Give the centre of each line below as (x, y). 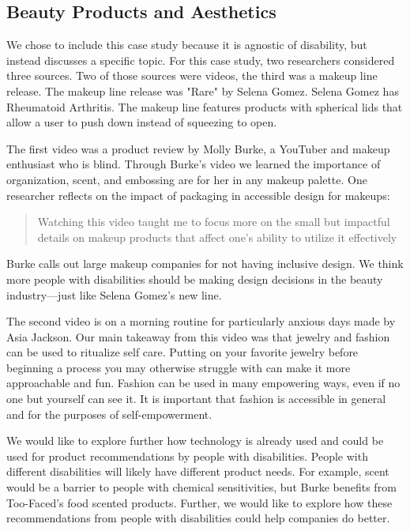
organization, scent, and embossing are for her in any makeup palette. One (187, 179)
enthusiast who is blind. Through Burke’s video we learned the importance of (194, 164)
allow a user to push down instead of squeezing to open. (142, 122)
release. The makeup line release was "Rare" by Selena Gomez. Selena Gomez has (203, 90)
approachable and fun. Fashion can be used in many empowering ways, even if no (203, 383)
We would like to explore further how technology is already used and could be (195, 441)
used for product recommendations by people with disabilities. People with (187, 456)
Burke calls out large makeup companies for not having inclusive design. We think (205, 264)
